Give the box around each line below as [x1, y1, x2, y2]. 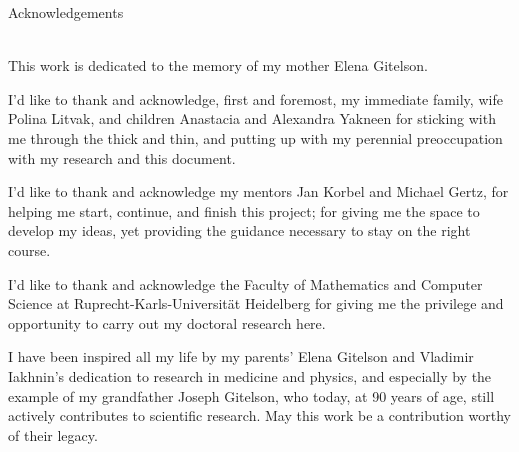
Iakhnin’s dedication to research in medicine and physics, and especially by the [8, 365, 492, 386]
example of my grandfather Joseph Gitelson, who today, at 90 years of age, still [8, 385, 495, 406]
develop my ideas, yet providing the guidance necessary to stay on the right [8, 220, 471, 241]
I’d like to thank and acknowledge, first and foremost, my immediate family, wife [8, 88, 503, 109]
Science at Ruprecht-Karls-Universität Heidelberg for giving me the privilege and [8, 293, 504, 314]
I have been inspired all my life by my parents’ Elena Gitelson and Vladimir [8, 346, 474, 367]
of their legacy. [8, 424, 98, 445]
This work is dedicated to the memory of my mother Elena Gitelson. [8, 55, 428, 76]
